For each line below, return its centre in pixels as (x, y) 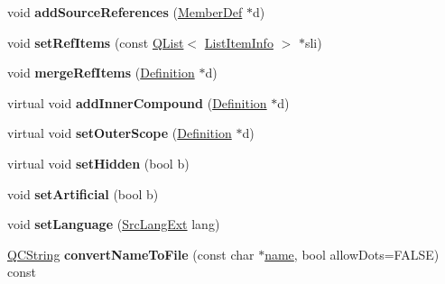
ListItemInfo (239, 42)
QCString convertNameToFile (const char (131, 254)
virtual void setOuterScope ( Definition (120, 133)
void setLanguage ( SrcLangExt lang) (114, 224)
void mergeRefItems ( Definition (101, 73)
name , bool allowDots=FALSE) (352, 254)
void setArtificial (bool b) (83, 193)
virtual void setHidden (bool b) (98, 163)
